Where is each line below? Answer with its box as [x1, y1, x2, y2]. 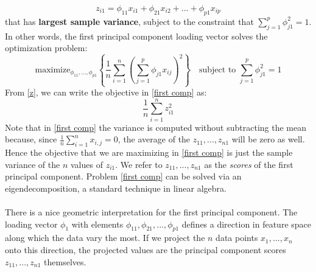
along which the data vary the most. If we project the [5, 231, 205, 244]
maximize [35, 65, 71, 74]
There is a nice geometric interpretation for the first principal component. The [5, 206, 298, 218]
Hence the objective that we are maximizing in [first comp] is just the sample [5, 146, 293, 159]
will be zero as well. [231, 133, 305, 145]
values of [70, 158, 103, 170]
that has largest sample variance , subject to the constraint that [5, 15, 254, 27]
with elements [71, 217, 124, 230]
